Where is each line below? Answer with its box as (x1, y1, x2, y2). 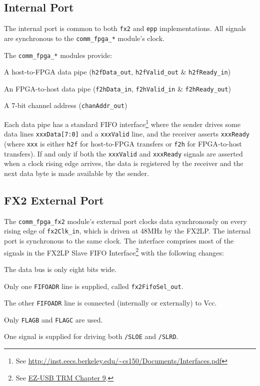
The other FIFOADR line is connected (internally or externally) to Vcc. (4, 297, 217, 308)
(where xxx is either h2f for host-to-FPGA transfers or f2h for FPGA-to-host (4, 138, 242, 149)
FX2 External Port (4, 192, 104, 207)
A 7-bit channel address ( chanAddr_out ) (4, 100, 127, 110)
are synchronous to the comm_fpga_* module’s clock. (4, 32, 164, 43)
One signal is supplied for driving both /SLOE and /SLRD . (4, 331, 178, 341)
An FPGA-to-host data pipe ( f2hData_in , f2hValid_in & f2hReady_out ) (4, 83, 231, 93)
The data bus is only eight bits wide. (4, 263, 117, 274)
